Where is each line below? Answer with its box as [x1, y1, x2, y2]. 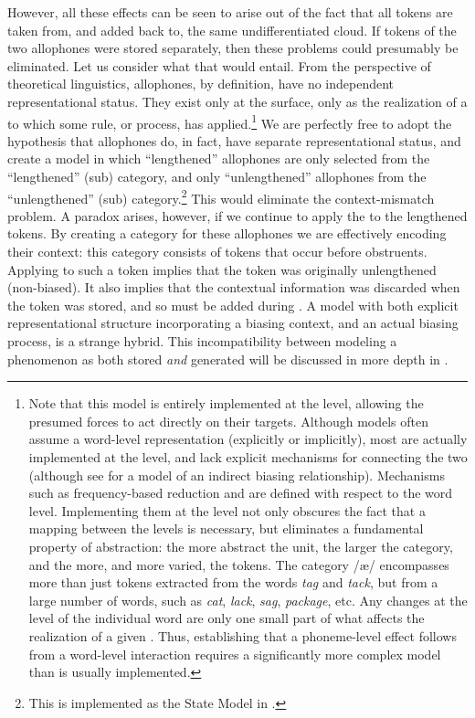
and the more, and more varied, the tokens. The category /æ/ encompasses [28, 554, 449, 574]
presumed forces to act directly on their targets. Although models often [28, 411, 429, 430]
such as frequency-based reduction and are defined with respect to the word [28, 483, 453, 502]
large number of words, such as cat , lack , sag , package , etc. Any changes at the [28, 590, 468, 609]
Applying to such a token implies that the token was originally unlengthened [7, 259, 437, 279]
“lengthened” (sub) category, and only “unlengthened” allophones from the [7, 167, 427, 185]
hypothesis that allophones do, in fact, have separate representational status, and [7, 131, 461, 150]
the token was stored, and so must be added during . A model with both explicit [7, 295, 459, 314]
